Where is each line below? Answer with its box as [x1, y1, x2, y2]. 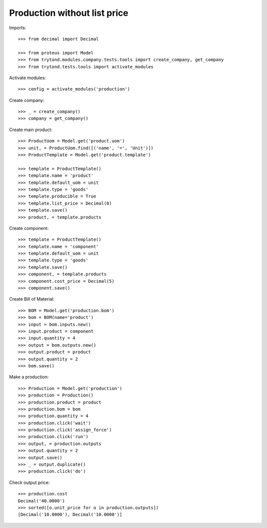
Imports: [9, 25, 27, 31]
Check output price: [9, 480, 50, 485]
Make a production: [9, 374, 49, 380]
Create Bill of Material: [9, 296, 54, 302]
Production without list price [9, 7, 129, 18]
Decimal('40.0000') [18, 498, 65, 504]
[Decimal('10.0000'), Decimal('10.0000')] [18, 512, 123, 518]
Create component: [9, 225, 49, 231]
